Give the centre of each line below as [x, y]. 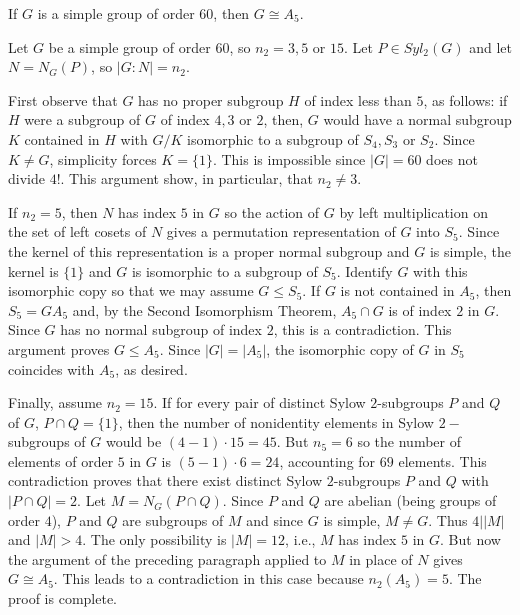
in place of [381, 558]
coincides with [51, 368]
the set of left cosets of [77, 231]
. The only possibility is [154, 539]
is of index [420, 309]
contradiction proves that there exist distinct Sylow [165, 480]
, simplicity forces [103, 158]
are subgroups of [173, 519]
